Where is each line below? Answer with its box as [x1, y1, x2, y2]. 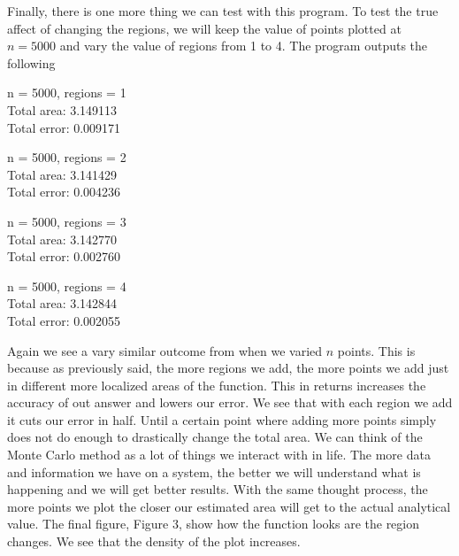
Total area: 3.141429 [7, 165, 118, 183]
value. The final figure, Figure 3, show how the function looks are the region [7, 514, 420, 533]
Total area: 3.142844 [7, 294, 118, 313]
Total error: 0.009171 [7, 118, 121, 136]
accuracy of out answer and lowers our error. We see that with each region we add [7, 393, 453, 412]
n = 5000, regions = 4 [7, 276, 126, 295]
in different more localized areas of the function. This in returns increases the [7, 375, 426, 394]
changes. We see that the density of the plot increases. [7, 532, 301, 551]
